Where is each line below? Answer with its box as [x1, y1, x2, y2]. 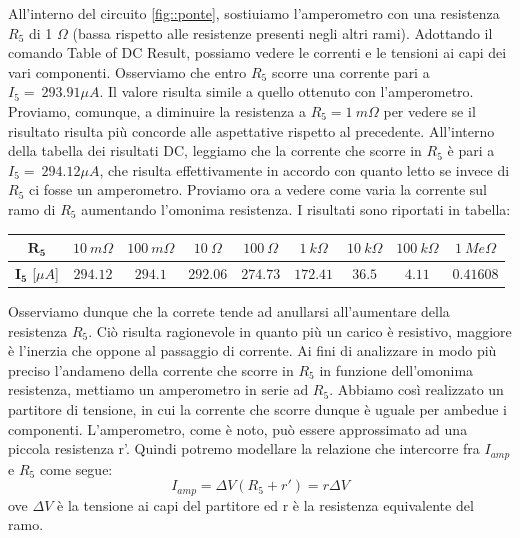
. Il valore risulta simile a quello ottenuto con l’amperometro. [99, 81, 474, 102]
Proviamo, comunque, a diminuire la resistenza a [8, 100, 306, 121]
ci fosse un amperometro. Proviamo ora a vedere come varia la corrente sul [28, 179, 487, 200]
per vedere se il [383, 100, 476, 121]
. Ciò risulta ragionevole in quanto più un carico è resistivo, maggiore [88, 320, 512, 341]
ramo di [8, 198, 56, 219]
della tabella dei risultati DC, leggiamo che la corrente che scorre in [8, 140, 422, 161]
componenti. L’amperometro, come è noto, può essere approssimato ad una [8, 418, 468, 439]
